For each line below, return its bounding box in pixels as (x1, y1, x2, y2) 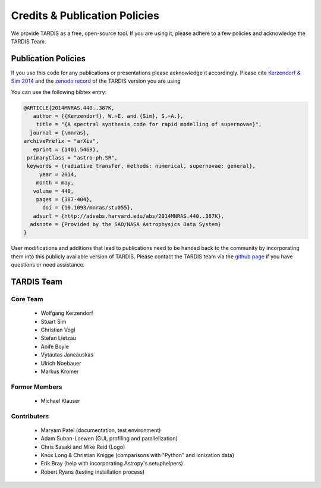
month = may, (36, 179, 74, 186)
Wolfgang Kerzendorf (40, 309, 93, 317)
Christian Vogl (40, 326, 75, 333)
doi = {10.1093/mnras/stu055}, (42, 204, 134, 211)
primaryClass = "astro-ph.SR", (27, 154, 118, 161)
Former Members (11, 383, 62, 391)
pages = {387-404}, (36, 196, 93, 202)
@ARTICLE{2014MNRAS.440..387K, (23, 104, 115, 111)
